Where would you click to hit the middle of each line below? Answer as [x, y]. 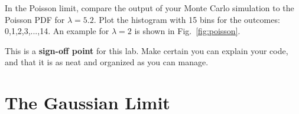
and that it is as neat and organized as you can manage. [107, 62]
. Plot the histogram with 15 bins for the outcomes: [187, 19]
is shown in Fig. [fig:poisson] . [187, 31]
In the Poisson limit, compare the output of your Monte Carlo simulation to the [149, 8]
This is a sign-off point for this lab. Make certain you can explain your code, [147, 50]
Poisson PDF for [35, 19]
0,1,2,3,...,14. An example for [57, 31]
